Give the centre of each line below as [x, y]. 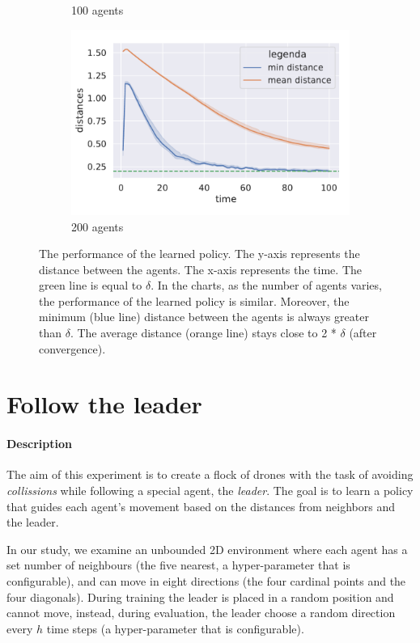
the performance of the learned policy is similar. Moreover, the [194, 300]
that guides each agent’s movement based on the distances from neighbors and [201, 506]
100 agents [98, 10]
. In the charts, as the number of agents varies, [266, 285]
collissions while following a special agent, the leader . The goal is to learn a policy [210, 491]
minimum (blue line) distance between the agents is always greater [204, 317]
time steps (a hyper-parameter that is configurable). [175, 628]
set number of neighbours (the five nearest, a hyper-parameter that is [178, 565]
